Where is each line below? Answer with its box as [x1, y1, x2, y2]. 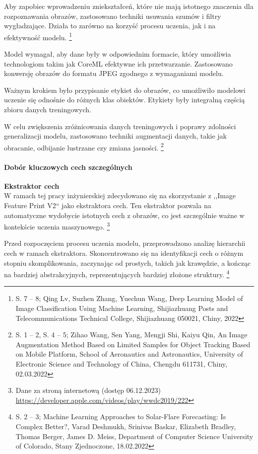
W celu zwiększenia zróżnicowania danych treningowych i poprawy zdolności [4, 121, 236, 131]
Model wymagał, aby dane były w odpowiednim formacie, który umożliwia [4, 49, 231, 59]
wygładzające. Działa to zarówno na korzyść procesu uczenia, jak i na [4, 20, 216, 31]
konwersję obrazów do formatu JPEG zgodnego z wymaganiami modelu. [4, 68, 224, 78]
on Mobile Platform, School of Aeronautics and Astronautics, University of [15, 349, 243, 359]
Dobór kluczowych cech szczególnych [4, 161, 132, 172]
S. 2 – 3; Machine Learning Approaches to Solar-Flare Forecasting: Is [15, 411, 226, 422]
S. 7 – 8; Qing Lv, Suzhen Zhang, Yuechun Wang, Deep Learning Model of [15, 293, 243, 303]
